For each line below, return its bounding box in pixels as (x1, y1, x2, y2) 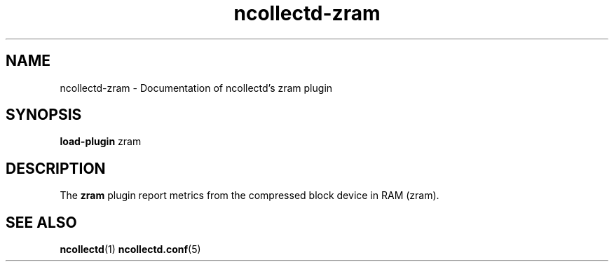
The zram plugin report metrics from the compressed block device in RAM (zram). (60, 189, 439, 202)
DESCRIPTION (6, 159, 106, 177)
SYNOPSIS (6, 106, 82, 124)
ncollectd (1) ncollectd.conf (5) (60, 243, 201, 256)
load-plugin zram (60, 135, 142, 148)
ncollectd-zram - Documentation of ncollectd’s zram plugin (60, 81, 333, 94)
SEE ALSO (6, 213, 77, 231)
